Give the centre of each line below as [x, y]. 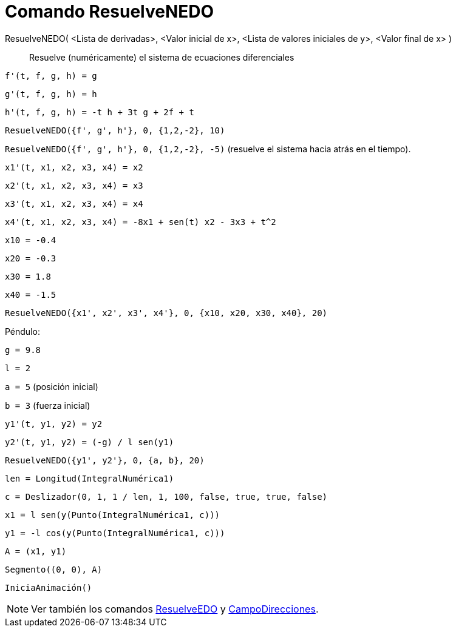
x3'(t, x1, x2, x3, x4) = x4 [74, 203]
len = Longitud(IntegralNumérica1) [90, 478]
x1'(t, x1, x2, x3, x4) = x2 [74, 167]
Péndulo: [22, 331]
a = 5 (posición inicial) [52, 386]
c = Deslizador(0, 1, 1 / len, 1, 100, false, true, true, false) [166, 496]
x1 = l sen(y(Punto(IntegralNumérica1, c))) [113, 515]
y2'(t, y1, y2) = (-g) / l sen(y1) [90, 442]
